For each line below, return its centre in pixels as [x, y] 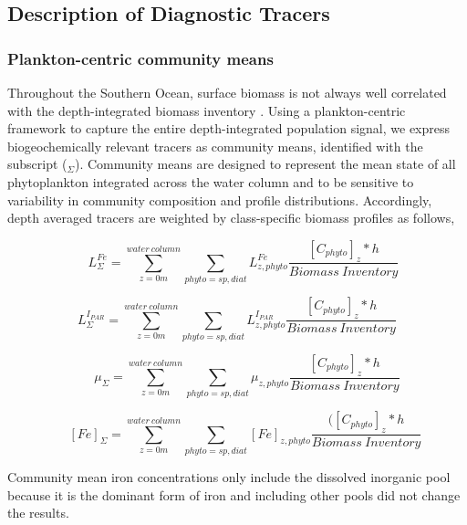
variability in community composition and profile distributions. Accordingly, [220, 199]
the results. [38, 513]
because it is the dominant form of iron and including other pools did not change [234, 494]
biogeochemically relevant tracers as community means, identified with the [215, 146]
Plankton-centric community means [140, 58]
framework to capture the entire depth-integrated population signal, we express [229, 128]
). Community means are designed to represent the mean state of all [265, 164]
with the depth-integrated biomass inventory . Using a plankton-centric [207, 110]
